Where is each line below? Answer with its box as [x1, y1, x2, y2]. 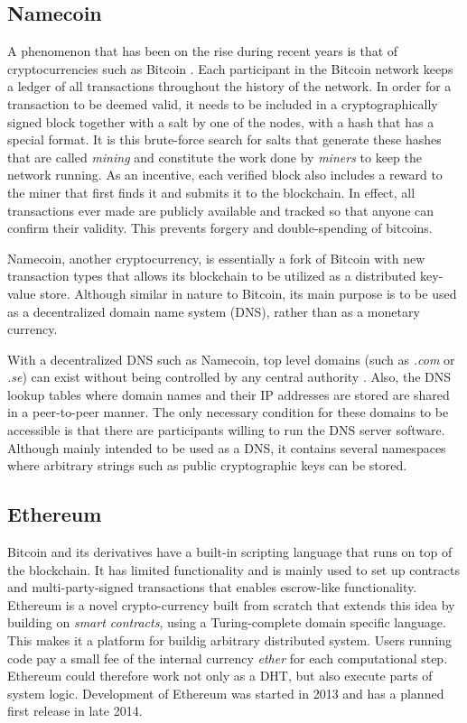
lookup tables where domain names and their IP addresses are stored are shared [7, 385, 450, 403]
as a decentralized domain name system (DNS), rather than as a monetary [7, 301, 420, 320]
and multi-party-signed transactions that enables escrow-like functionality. [7, 578, 417, 597]
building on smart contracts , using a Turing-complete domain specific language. [7, 613, 446, 632]
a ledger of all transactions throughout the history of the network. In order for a [7, 77, 452, 96]
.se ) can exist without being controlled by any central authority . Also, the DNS [7, 367, 452, 386]
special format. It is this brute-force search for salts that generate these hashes [7, 130, 442, 149]
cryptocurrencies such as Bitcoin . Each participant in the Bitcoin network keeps [7, 59, 453, 78]
